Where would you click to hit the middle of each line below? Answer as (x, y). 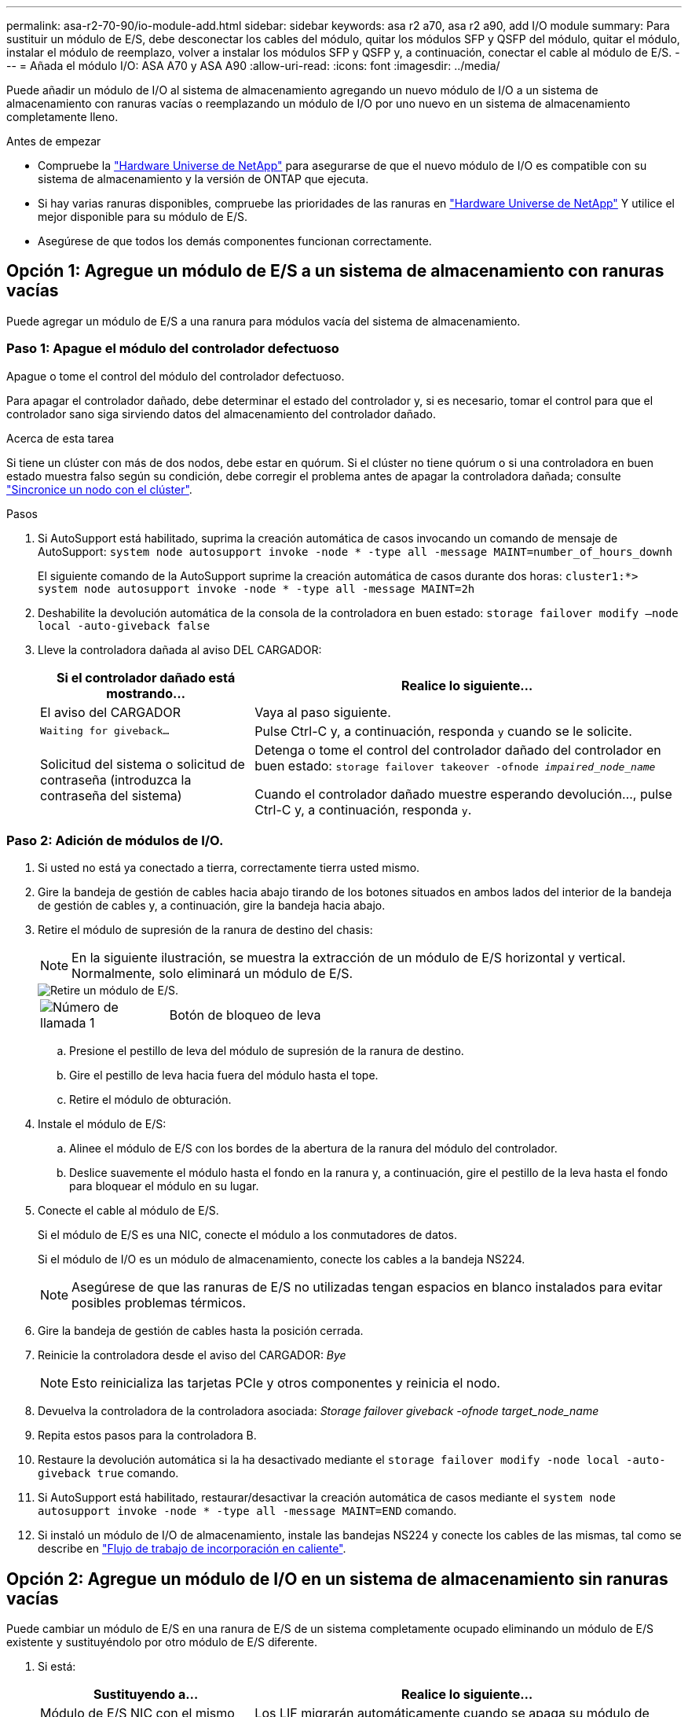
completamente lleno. (62, 117)
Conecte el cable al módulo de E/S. (128, 1211)
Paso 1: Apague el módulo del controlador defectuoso (173, 349)
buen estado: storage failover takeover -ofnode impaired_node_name (455, 765)
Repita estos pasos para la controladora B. (147, 1436)
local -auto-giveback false (124, 625)
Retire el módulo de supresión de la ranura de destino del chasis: (205, 930)
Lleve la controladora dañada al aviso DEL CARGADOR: (180, 649)
